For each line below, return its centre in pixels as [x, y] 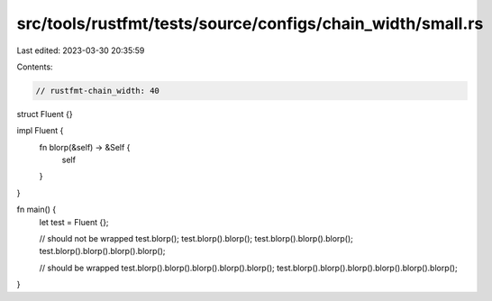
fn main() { [36, 210]
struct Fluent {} [45, 114]
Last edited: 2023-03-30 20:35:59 [81, 50]
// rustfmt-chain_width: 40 [97, 91]
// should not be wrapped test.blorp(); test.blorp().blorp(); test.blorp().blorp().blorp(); [196, 239]
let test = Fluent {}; [74, 222]
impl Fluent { [40, 131]
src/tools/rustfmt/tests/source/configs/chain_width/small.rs [250, 23]
